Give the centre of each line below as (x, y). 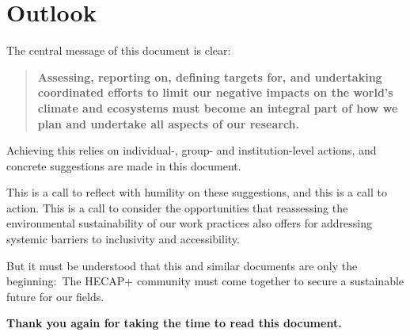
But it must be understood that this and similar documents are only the (182, 265)
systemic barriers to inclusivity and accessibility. (123, 239)
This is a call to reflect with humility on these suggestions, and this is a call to (197, 192)
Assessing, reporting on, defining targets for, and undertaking (210, 76)
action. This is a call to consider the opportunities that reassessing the (177, 207)
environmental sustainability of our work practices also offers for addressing (190, 223)
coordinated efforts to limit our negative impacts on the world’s (215, 92)
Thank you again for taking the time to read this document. (174, 323)
